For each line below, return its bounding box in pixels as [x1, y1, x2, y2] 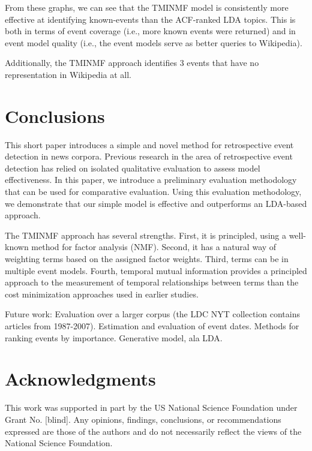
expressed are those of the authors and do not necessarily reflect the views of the [5, 425, 302, 437]
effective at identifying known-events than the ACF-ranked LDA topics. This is [5, 13, 296, 25]
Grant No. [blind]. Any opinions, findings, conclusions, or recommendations [5, 413, 281, 425]
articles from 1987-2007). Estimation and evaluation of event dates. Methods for [5, 320, 299, 332]
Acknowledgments [5, 366, 156, 391]
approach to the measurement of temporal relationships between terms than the [5, 276, 299, 288]
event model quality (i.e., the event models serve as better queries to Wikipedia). [5, 36, 302, 49]
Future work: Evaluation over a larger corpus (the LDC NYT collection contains [5, 308, 300, 320]
